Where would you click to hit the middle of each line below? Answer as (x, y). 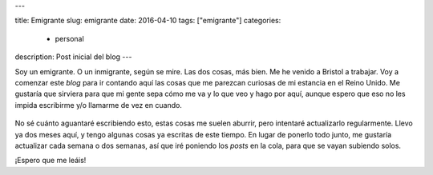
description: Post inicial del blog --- (73, 57)
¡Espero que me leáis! (51, 161)
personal (69, 38)
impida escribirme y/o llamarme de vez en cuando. (98, 105)
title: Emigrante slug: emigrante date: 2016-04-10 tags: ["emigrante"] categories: (148, 21)
